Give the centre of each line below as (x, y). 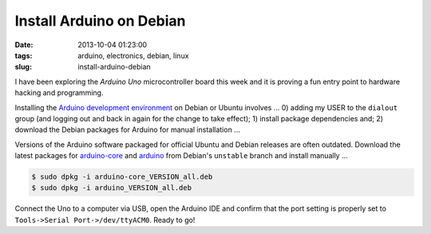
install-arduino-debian (114, 67)
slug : (23, 67)
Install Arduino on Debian (101, 21)
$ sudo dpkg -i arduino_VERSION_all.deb (111, 188)
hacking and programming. (59, 93)
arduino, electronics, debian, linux (133, 55)
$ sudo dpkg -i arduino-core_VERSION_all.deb (122, 177)
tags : (24, 55)
